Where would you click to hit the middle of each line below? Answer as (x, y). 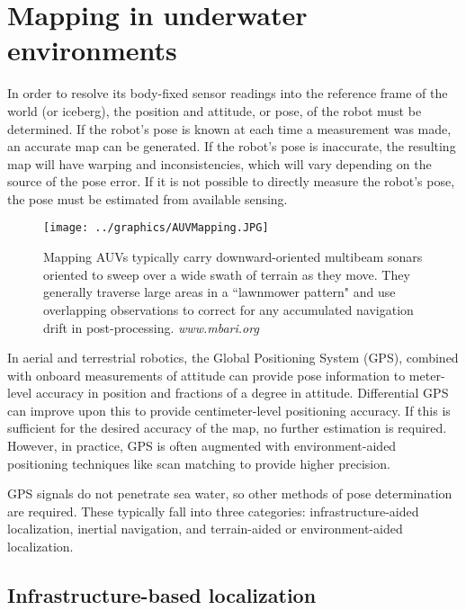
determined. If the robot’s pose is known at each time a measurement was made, (229, 128)
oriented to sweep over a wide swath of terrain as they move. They (227, 274)
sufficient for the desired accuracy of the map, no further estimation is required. (227, 428)
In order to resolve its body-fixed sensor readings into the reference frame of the (228, 93)
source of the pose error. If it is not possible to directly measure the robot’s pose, (231, 181)
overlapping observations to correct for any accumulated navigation (229, 309)
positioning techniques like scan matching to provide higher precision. (199, 463)
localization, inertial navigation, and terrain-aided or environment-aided (205, 529)
